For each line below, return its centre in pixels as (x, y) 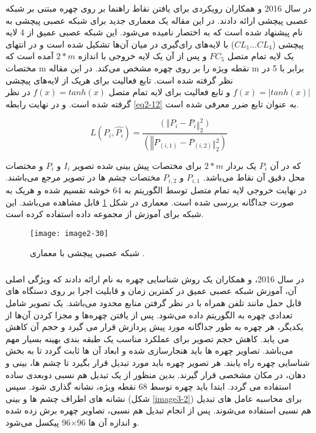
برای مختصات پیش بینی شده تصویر (137, 165)
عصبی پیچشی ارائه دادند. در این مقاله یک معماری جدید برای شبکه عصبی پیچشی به (157, 20)
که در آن (286, 165)
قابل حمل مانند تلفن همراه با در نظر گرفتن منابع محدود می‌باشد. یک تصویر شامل (154, 303)
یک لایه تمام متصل (261, 56)
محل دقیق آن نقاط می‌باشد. (254, 177)
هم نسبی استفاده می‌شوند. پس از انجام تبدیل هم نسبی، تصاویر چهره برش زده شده (159, 410)
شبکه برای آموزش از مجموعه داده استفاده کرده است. (105, 214)
